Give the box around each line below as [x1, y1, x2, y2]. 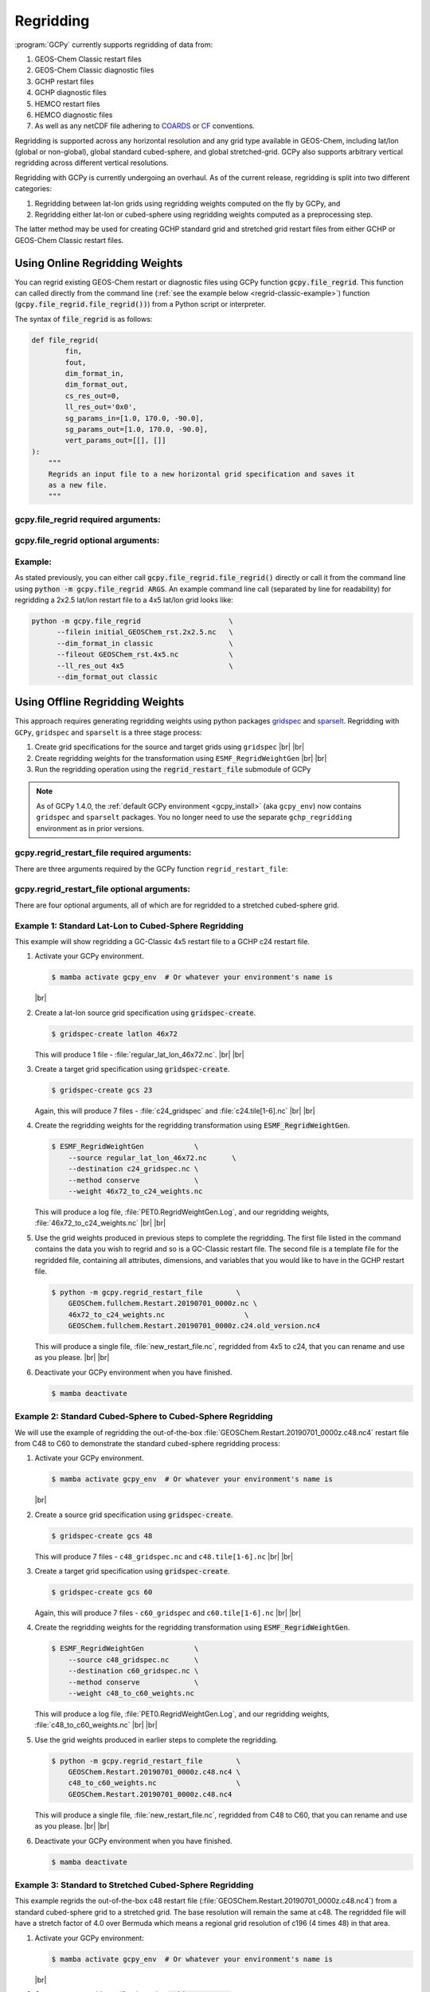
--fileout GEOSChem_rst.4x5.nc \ [57, 650, 234, 659]
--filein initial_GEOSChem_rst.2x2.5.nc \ [57, 628, 234, 637]
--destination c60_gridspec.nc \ [68, 1666, 199, 1676]
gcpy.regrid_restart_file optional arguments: [14, 884, 191, 895]
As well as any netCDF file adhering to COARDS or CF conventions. [34, 121, 255, 131]
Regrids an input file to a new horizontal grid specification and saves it [48, 469, 355, 478]
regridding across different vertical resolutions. [14, 158, 169, 167]
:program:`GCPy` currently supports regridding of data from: [14, 40, 213, 49]
